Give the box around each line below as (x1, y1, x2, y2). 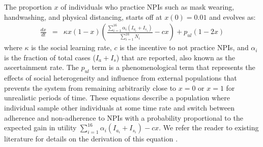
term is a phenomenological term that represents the (92, 62, 255, 72)
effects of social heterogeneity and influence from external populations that (4, 72, 237, 83)
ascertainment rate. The (4, 62, 79, 72)
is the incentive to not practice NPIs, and (120, 42, 249, 53)
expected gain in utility (4, 122, 77, 133)
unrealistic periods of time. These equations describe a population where (4, 92, 230, 103)
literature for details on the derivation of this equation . (4, 133, 178, 144)
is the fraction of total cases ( (4, 52, 96, 62)
